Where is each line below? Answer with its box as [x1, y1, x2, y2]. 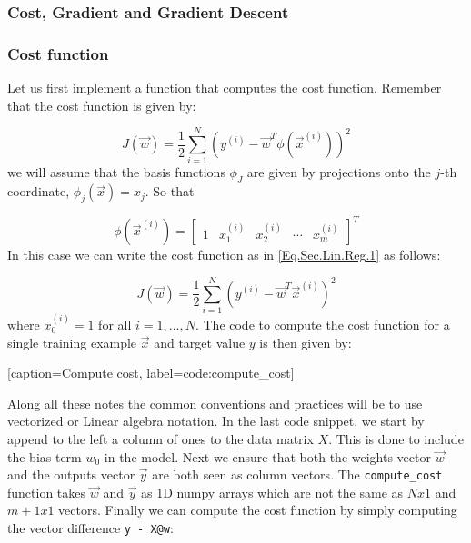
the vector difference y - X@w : [7, 518, 174, 537]
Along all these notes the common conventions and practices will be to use [7, 393, 423, 412]
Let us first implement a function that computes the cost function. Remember [7, 78, 442, 97]
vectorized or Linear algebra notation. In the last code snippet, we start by [7, 411, 425, 430]
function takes [7, 482, 86, 501]
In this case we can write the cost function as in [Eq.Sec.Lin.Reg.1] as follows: [7, 245, 441, 264]
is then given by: [259, 332, 352, 351]
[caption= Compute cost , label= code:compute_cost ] [7, 363, 295, 382]
